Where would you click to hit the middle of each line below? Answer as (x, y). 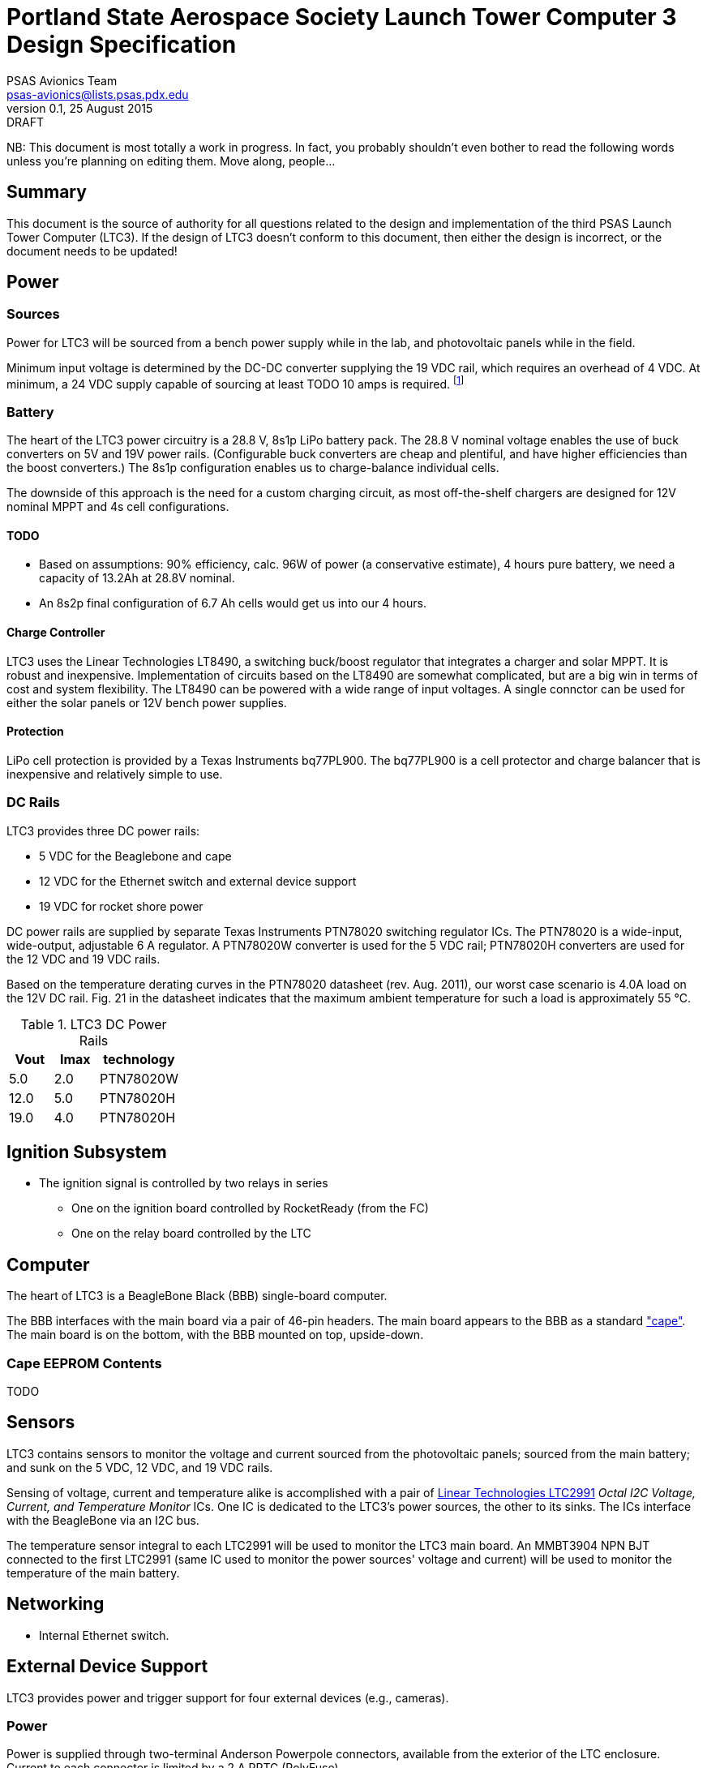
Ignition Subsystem (87, 1152)
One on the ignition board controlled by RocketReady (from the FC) (250, 1208)
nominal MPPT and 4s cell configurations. (118, 507)
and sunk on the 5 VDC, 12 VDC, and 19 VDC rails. (140, 1467)
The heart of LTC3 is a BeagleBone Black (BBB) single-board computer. (197, 1296)
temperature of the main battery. (93, 1573)
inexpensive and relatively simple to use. (115, 774)
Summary (47, 192)
